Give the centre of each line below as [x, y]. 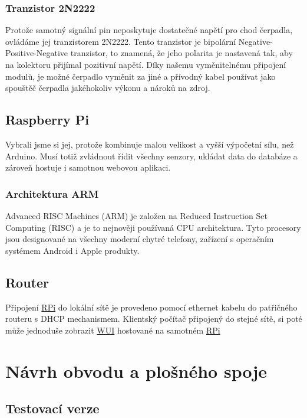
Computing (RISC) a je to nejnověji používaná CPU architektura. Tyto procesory [153, 227]
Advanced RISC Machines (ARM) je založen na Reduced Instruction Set [136, 215]
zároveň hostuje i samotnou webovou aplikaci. [88, 167]
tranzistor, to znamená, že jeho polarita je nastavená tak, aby [181, 53]
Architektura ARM [52, 193]
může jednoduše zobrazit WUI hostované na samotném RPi [113, 330]
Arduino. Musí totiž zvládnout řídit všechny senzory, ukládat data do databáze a [151, 156]
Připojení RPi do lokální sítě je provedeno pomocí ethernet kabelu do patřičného [151, 307]
